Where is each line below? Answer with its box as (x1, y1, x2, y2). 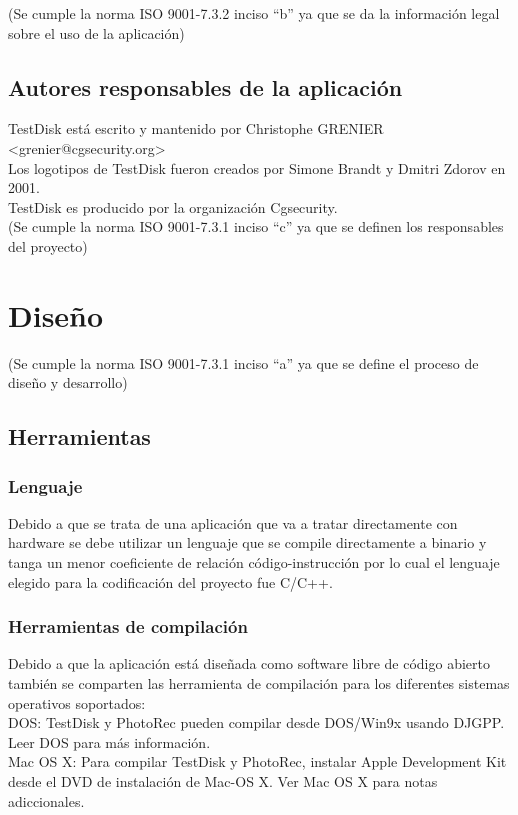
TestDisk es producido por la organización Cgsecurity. (8, 196, 338, 217)
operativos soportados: (8, 692, 146, 713)
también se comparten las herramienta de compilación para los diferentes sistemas (8, 673, 510, 694)
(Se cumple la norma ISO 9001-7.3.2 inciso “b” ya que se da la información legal (8, 3, 500, 23)
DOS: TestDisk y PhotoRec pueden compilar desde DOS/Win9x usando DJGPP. (8, 712, 505, 733)
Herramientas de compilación (8, 614, 248, 639)
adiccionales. (8, 790, 85, 811)
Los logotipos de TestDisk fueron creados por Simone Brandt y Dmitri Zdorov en (8, 157, 506, 178)
